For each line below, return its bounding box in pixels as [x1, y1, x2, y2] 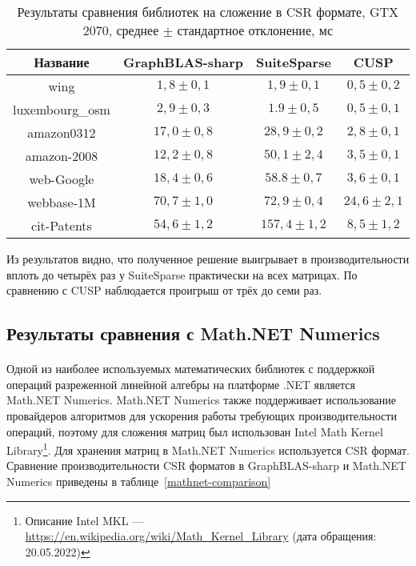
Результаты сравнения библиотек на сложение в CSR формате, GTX [17, 2, 399, 21]
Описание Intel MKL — [25, 512, 144, 528]
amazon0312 [27, 123, 96, 142]
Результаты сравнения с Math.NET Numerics [6, 321, 380, 346]
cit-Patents [31, 216, 92, 235]
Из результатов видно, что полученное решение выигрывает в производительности [6, 251, 410, 267]
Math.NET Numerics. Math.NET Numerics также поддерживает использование [6, 391, 396, 408]
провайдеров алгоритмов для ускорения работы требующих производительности [6, 407, 397, 423]
